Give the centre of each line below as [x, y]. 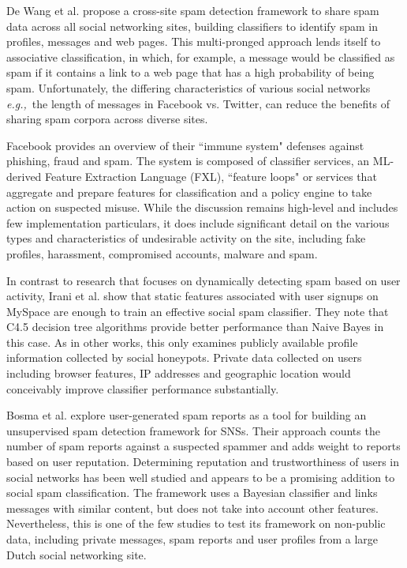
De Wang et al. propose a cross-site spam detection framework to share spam [193, 10]
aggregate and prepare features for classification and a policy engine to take [189, 192]
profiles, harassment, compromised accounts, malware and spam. [162, 253]
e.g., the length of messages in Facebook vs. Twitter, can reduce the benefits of [198, 103]
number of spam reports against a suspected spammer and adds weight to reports [203, 446]
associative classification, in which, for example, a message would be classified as [201, 56]
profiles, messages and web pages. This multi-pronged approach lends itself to [194, 41]
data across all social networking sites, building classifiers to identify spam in [192, 26]
